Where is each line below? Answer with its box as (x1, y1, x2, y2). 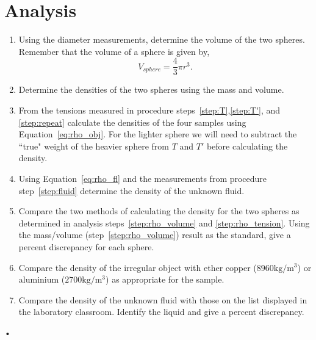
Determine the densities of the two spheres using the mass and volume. (18, 83, 284, 96)
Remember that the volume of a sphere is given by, (18, 45, 210, 57)
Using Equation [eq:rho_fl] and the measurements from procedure (18, 172, 267, 184)
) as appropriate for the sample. (106, 273, 224, 286)
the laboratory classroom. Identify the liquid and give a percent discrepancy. (18, 305, 304, 318)
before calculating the (206, 139, 288, 152)
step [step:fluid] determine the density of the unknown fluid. (18, 184, 245, 197)
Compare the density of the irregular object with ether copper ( (18, 261, 257, 273)
